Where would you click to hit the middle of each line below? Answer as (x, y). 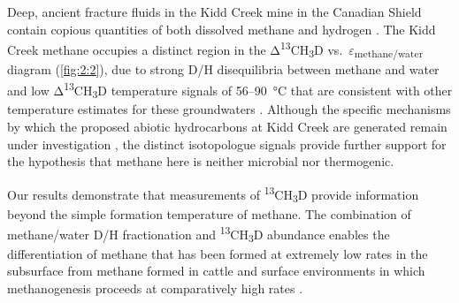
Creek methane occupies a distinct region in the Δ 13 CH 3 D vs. (175, 49)
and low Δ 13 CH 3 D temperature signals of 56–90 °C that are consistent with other (230, 90)
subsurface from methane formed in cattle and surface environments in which (216, 271)
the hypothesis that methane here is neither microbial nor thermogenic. (201, 161)
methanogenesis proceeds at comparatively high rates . (155, 288)
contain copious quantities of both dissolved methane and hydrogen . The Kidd (222, 29)
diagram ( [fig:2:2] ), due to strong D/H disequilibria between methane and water (223, 68)
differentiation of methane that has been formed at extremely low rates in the (218, 253)
